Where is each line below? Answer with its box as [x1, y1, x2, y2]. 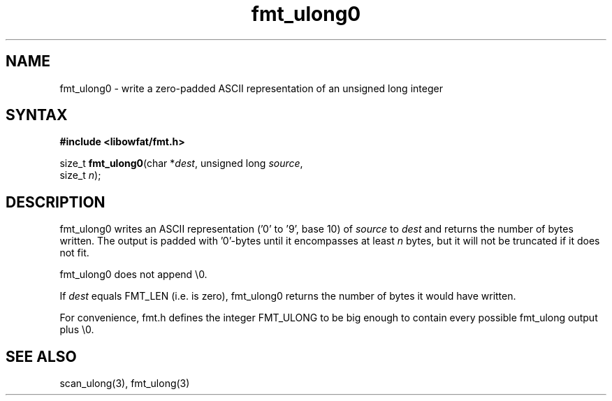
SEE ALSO [6, 347, 77, 365]
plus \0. [59, 323, 94, 336]
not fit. [59, 247, 89, 259]
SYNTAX [6, 106, 68, 124]
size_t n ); [59, 169, 101, 182]
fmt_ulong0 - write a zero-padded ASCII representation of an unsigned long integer [59, 82, 443, 94]
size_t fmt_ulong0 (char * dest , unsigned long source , [59, 157, 303, 170]
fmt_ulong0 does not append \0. [59, 268, 207, 281]
